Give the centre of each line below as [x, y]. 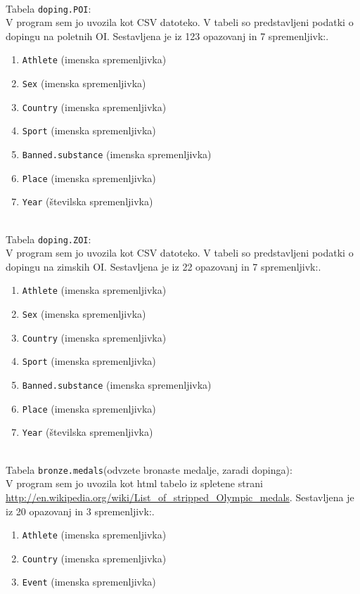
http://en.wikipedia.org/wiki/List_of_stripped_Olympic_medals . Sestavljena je [180, 497]
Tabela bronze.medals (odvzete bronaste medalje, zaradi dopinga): [149, 469]
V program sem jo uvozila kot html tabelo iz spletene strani [134, 483]
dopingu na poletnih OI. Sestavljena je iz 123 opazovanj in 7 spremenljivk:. [167, 35]
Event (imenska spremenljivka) [89, 582]
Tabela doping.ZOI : [49, 239]
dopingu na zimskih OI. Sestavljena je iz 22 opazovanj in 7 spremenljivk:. [163, 266]
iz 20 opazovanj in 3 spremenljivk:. [80, 511]
